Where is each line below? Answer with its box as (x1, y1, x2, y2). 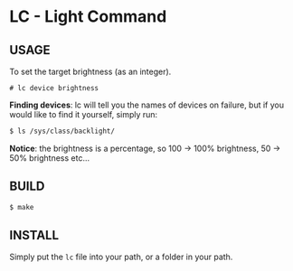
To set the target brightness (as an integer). (9, 66, 172, 77)
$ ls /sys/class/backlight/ (9, 126, 116, 135)
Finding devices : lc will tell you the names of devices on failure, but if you (9, 99, 285, 110)
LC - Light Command (9, 6, 167, 27)
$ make (9, 202, 34, 211)
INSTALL (9, 228, 60, 243)
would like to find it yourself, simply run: (9, 109, 158, 119)
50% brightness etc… (9, 152, 90, 164)
